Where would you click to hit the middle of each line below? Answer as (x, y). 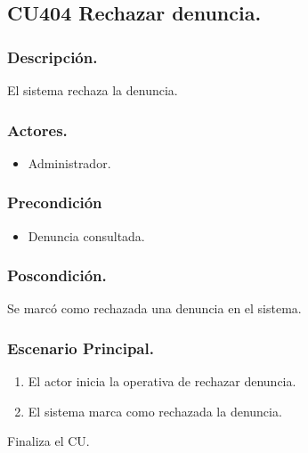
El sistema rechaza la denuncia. (93, 90)
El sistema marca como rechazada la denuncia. (155, 411)
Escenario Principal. (81, 348)
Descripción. (53, 57)
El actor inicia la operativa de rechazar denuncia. (162, 381)
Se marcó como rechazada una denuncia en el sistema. (154, 308)
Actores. (37, 129)
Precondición (55, 202)
